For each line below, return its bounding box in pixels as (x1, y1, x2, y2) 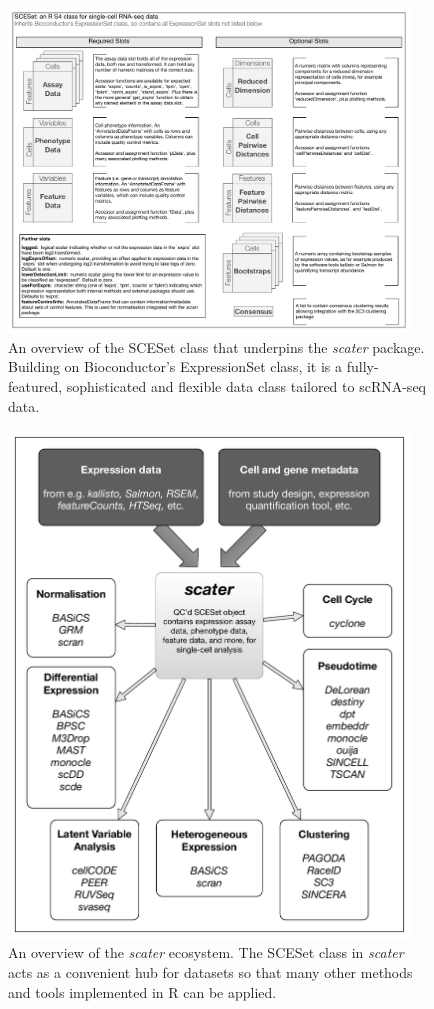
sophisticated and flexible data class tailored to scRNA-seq (66, 376, 426, 397)
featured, (8, 376, 63, 397)
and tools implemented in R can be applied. (8, 981, 277, 1002)
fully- (346, 356, 379, 377)
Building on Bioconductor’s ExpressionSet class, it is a (8, 356, 343, 377)
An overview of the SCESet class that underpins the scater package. (8, 336, 425, 357)
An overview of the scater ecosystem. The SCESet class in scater (8, 942, 404, 963)
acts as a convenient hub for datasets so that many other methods (8, 962, 413, 983)
